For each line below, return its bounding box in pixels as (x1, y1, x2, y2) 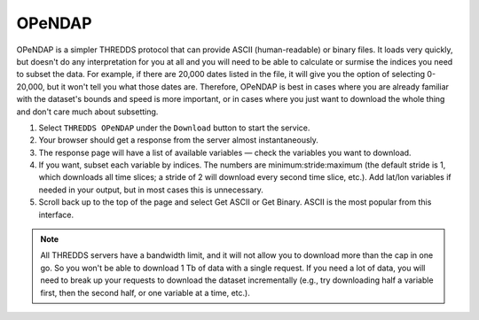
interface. (38, 209, 75, 220)
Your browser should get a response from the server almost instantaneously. (38, 135, 319, 145)
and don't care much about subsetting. (16, 106, 159, 117)
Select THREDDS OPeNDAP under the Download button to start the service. (38, 122, 310, 133)
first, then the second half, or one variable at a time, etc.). (40, 287, 250, 298)
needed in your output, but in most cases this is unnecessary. (38, 184, 263, 195)
